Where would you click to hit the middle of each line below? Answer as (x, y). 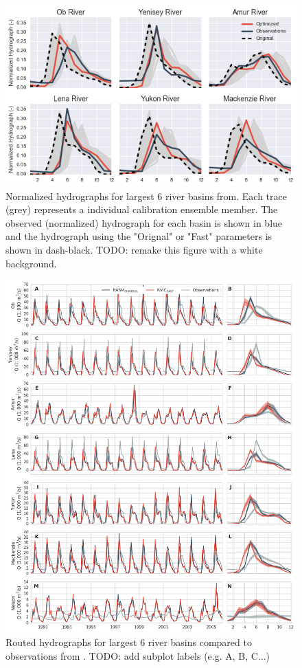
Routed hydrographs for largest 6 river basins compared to (129, 642)
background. (31, 263)
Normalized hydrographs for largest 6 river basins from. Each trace (146, 196)
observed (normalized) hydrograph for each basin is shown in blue (144, 222)
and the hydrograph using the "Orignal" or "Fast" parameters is (139, 236)
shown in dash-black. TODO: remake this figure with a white (134, 249)
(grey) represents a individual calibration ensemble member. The (142, 209)
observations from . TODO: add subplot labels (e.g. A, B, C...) (138, 655)
